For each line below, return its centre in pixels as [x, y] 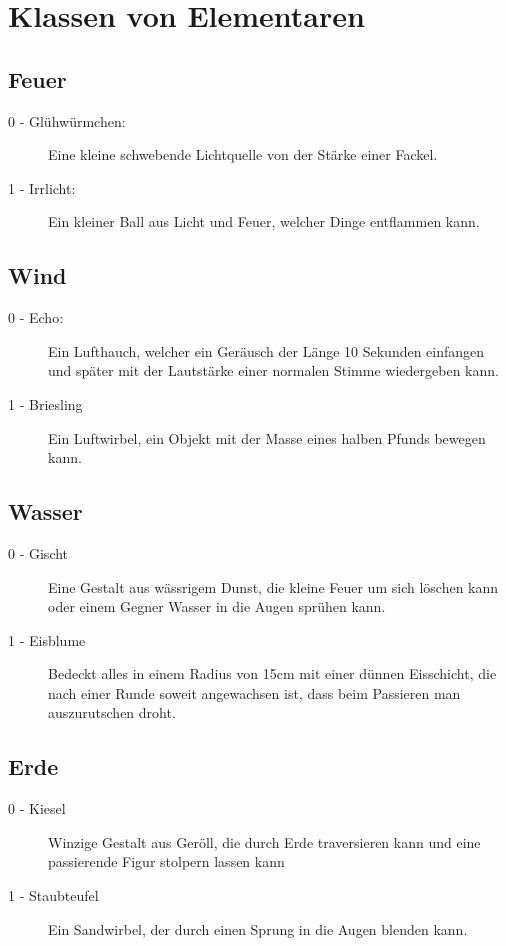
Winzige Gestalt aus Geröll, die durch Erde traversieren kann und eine [264, 841]
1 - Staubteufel [53, 895]
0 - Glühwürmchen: [67, 120]
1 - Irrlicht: [42, 187]
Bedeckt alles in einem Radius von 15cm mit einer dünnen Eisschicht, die [272, 673]
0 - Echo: [36, 317]
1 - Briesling [45, 403]
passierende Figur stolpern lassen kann [166, 861]
